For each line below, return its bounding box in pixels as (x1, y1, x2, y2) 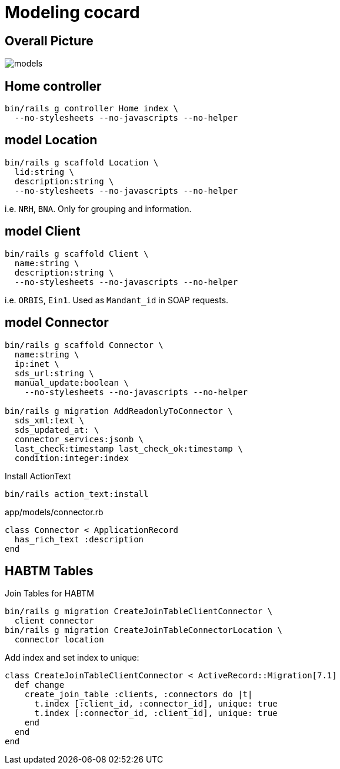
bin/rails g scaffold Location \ (5, 157, 159, 167)
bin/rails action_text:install (5, 489, 149, 499)
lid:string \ (14, 167, 75, 177)
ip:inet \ (14, 359, 59, 369)
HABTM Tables (5, 563, 94, 578)
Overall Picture (5, 33, 94, 48)
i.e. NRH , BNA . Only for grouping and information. (5, 203, 192, 214)
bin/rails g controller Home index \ (5, 104, 179, 114)
